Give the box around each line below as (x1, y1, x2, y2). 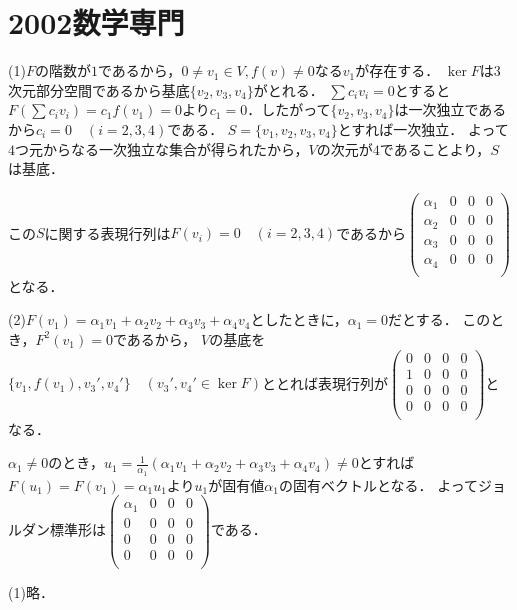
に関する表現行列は (44, 222, 171, 243)
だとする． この (388, 309, 491, 330)
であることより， (379, 138, 491, 159)
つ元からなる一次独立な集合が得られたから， (15, 138, 309, 159)
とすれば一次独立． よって (337, 118, 509, 139)
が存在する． (355, 60, 440, 81)
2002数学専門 (8, 2, 185, 43)
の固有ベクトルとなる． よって (278, 474, 479, 495)
